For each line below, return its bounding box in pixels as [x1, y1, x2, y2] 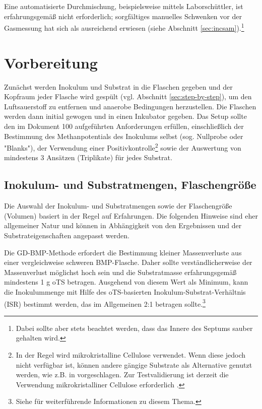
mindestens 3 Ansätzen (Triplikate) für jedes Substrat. [4, 152, 172, 163]
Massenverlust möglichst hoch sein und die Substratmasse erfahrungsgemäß [4, 266, 237, 277]
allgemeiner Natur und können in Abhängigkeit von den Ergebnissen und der [4, 220, 242, 231]
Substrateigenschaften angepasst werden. [4, 230, 129, 240]
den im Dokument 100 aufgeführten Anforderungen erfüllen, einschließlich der [4, 120, 244, 131]
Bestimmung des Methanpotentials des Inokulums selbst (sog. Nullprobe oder [4, 130, 243, 141]
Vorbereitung [4, 52, 98, 73]
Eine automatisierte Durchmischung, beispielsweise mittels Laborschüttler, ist [4, 1, 243, 11]
